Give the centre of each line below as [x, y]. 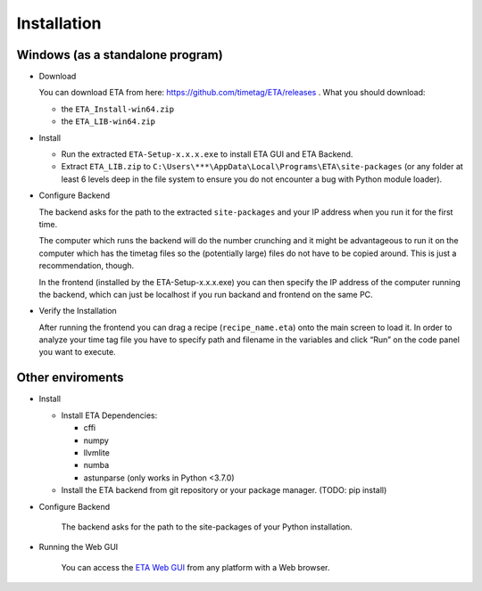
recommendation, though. [87, 266]
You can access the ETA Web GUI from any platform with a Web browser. [195, 567]
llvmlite [97, 452]
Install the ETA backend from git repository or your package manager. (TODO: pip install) [224, 490]
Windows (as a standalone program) [120, 55]
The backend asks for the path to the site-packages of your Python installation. [207, 527]
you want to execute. [77, 352]
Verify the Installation [78, 311]
